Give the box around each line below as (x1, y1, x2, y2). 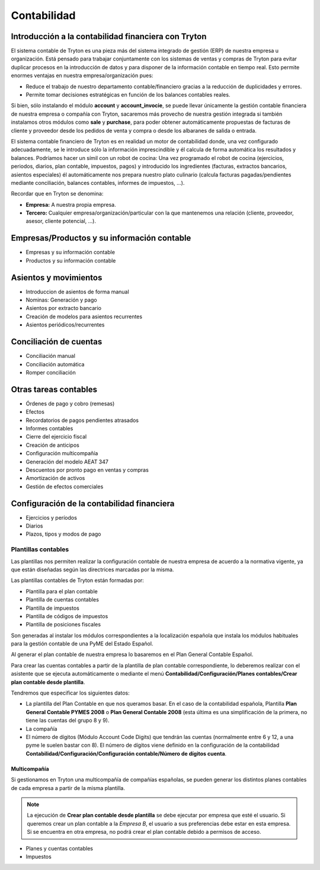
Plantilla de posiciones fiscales (25, 621, 101, 628)
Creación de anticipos (25, 442, 79, 449)
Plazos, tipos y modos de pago (25, 530, 101, 538)
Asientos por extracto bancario (25, 305, 102, 312)
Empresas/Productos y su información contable (11, 233, 191, 243)
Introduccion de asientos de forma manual (25, 288, 130, 295)
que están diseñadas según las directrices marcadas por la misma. (11, 566, 174, 573)
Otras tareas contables (11, 384, 98, 394)
